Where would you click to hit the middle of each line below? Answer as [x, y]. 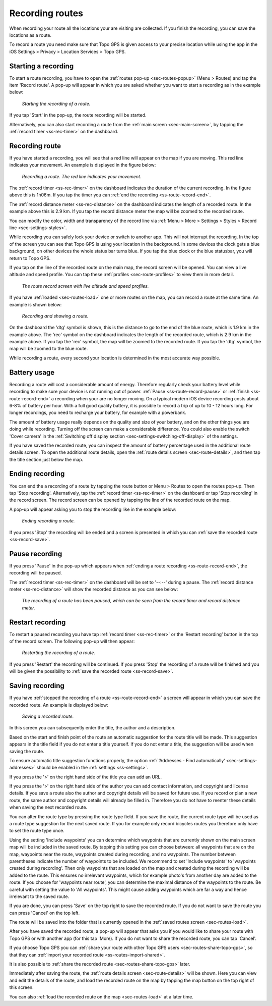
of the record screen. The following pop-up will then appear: [72, 642]
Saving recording [37, 686]
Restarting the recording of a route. [59, 653]
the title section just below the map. [46, 459]
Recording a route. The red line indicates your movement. [82, 176]
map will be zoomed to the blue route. [49, 349]
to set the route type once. [37, 831]
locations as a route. [30, 35]
